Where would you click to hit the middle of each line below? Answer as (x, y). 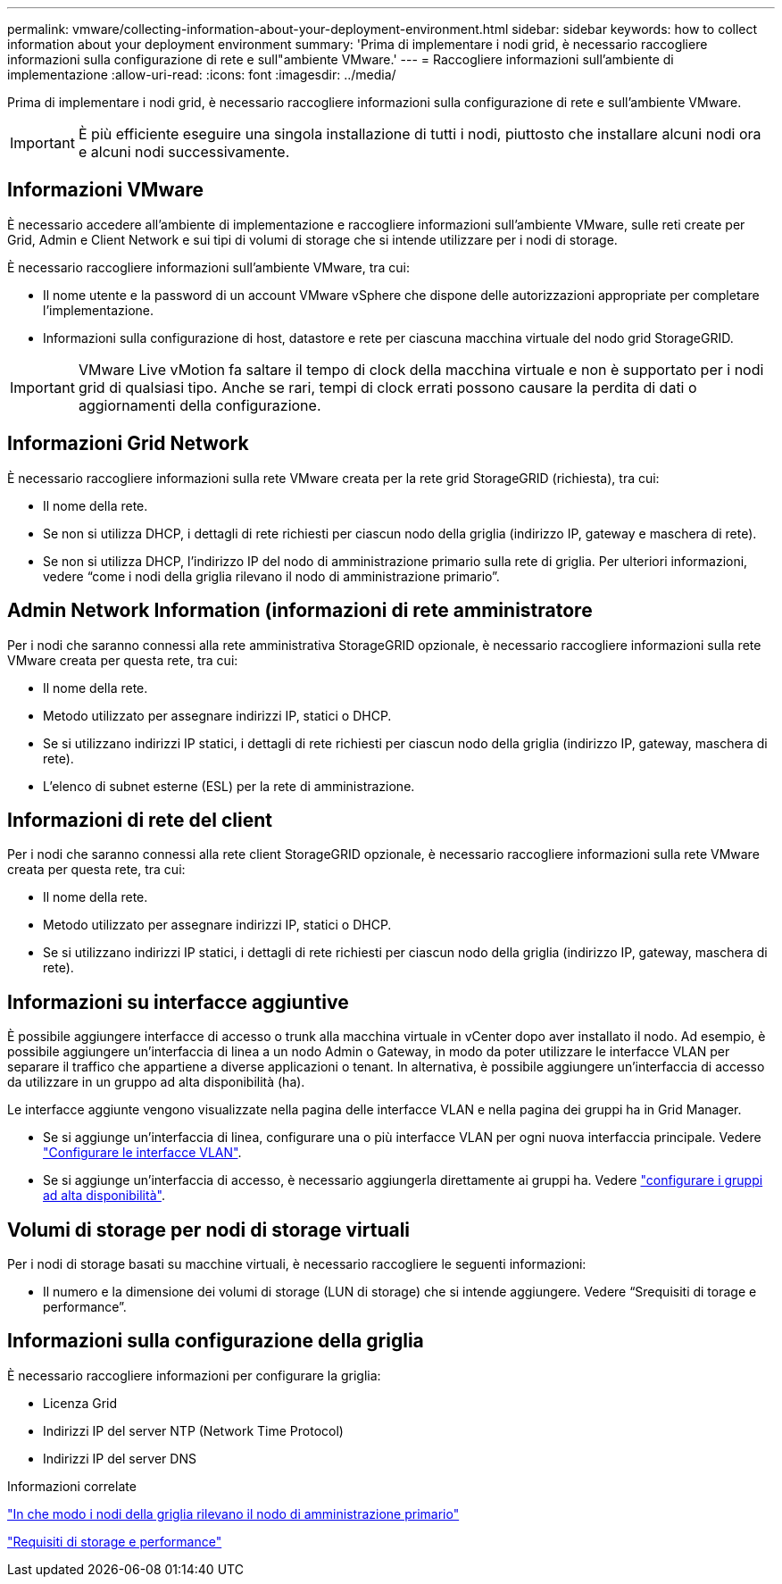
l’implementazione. (99, 310)
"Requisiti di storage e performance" (115, 1541)
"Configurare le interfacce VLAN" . (142, 1153)
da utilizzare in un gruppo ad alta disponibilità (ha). (156, 1082)
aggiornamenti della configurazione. (200, 405)
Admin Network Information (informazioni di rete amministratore (300, 611)
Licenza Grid (80, 1403)
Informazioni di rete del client (140, 820)
